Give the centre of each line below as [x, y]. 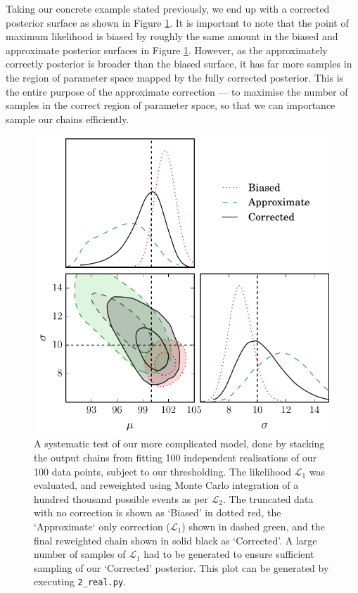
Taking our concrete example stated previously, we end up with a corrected [168, 8]
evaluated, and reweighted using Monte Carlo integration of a [166, 485]
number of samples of [80, 554]
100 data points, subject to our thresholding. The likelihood [162, 471]
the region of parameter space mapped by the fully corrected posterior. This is [175, 77]
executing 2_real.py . [80, 581]
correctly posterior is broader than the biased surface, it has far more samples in [179, 64]
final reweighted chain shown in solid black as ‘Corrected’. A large [175, 540]
